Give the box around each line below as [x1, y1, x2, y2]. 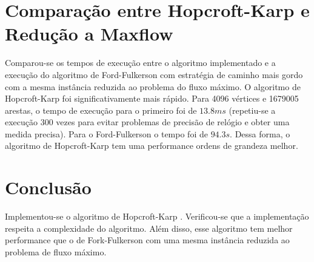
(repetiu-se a [229, 103, 276, 116]
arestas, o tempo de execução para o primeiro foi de [5, 103, 197, 116]
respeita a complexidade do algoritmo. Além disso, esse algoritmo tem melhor [5, 221, 293, 234]
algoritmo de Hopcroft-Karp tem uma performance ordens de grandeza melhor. [5, 139, 298, 152]
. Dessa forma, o [230, 127, 290, 140]
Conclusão [5, 175, 92, 200]
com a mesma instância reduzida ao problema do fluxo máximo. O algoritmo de [5, 80, 301, 93]
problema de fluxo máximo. [5, 245, 107, 258]
